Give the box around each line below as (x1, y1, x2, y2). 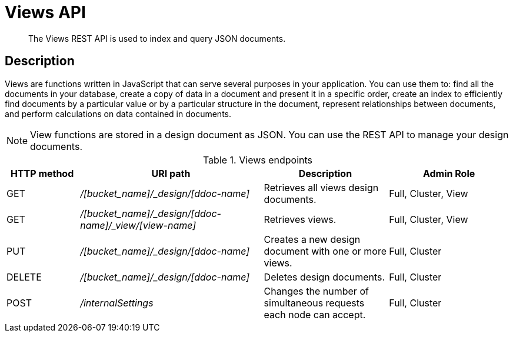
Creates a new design (264, 233, 361, 245)
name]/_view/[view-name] (80, 219, 196, 231)
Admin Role (422, 167, 475, 179)
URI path (151, 167, 191, 179)
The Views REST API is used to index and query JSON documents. (28, 33, 286, 44)
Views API (5, 2, 86, 22)
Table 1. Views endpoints (202, 154, 313, 166)
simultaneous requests (264, 296, 365, 309)
